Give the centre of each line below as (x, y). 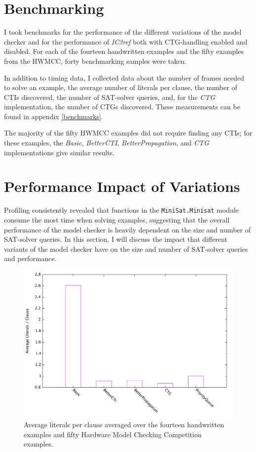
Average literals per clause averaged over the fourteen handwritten (124, 425)
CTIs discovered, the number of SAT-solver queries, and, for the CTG (110, 97)
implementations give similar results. (59, 152)
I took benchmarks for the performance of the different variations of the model (123, 32)
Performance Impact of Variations (122, 186)
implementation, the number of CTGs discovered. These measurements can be (122, 107)
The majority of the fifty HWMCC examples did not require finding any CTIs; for (128, 133)
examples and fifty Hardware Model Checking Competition (113, 434)
